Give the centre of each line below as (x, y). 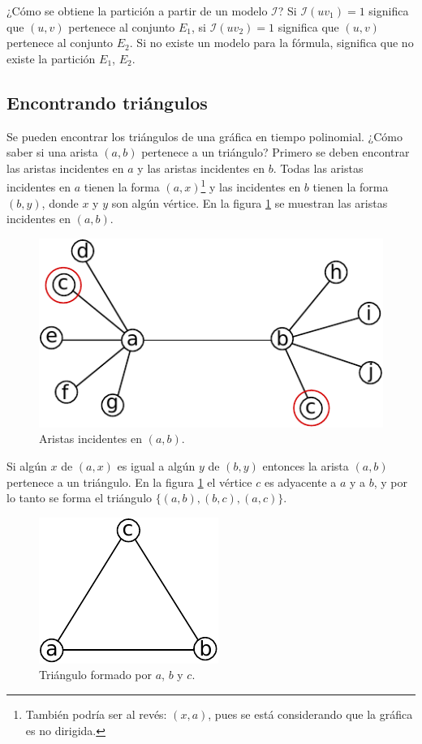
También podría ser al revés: (96, 714)
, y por (391, 482)
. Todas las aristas (318, 168)
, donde (60, 202)
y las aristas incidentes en (201, 168)
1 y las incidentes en (251, 186)
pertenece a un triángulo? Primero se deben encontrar (276, 152)
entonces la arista (306, 465)
